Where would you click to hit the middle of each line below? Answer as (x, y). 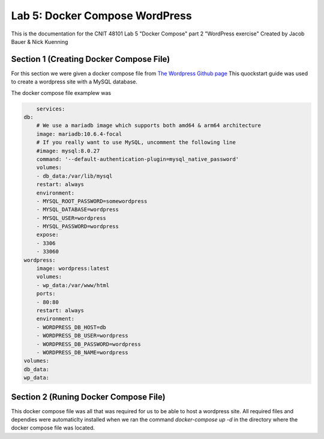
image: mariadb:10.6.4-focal (79, 134)
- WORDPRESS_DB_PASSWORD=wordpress (88, 344)
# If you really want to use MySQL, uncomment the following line (136, 142)
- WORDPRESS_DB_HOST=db (71, 327)
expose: (48, 235)
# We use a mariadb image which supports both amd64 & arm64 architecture (148, 126)
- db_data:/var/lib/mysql (74, 176)
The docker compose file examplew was (61, 92)
